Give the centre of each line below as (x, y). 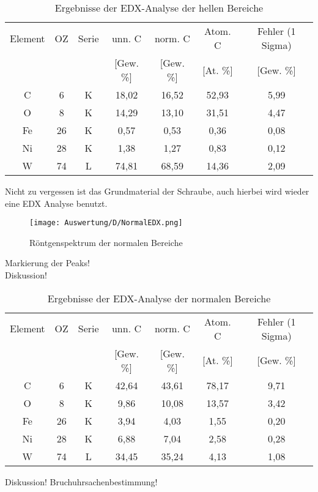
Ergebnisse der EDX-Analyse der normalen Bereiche (159, 298)
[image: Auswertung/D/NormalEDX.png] (106, 223)
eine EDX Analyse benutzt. (56, 203)
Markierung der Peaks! (47, 263)
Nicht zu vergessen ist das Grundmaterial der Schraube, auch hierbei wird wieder (157, 191)
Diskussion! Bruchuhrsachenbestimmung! (81, 481)
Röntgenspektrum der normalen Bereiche (106, 242)
